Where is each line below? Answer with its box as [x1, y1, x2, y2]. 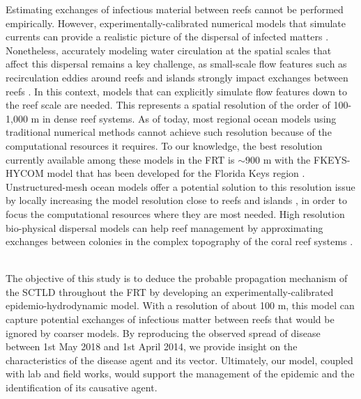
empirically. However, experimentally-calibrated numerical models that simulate [6, 15, 346, 30]
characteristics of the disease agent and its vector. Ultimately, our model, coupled [6, 352, 353, 367]
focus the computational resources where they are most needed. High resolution [6, 206, 345, 221]
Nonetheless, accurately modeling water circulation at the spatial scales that [6, 42, 332, 57]
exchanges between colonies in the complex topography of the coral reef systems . [6, 234, 353, 249]
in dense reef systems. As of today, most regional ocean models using [42, 111, 337, 125]
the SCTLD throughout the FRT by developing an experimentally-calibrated [6, 284, 334, 299]
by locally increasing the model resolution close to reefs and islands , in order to [6, 193, 347, 208]
